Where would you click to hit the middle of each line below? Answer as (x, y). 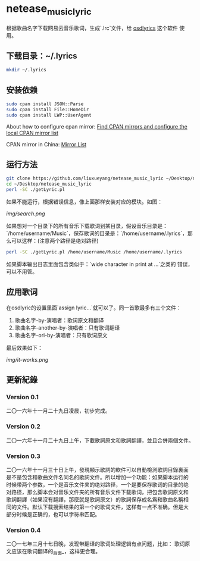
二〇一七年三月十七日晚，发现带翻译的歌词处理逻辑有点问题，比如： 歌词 (96, 544)
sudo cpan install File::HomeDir (48, 109)
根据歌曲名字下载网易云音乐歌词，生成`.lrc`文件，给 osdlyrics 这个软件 (92, 28)
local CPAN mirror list (32, 133)
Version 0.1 (22, 397)
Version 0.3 (23, 456)
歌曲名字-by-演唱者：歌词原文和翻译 (59, 320)
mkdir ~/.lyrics (26, 70)
